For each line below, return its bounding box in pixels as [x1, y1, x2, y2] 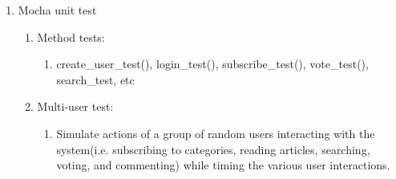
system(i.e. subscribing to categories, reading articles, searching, [56, 140, 370, 157]
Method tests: [37, 28, 105, 45]
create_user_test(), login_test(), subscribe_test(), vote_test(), [56, 55, 369, 72]
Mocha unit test [18, 2, 97, 18]
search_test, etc [56, 71, 135, 87]
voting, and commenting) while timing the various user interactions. [56, 157, 390, 173]
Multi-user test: [37, 98, 114, 115]
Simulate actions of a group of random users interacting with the [56, 124, 375, 141]
